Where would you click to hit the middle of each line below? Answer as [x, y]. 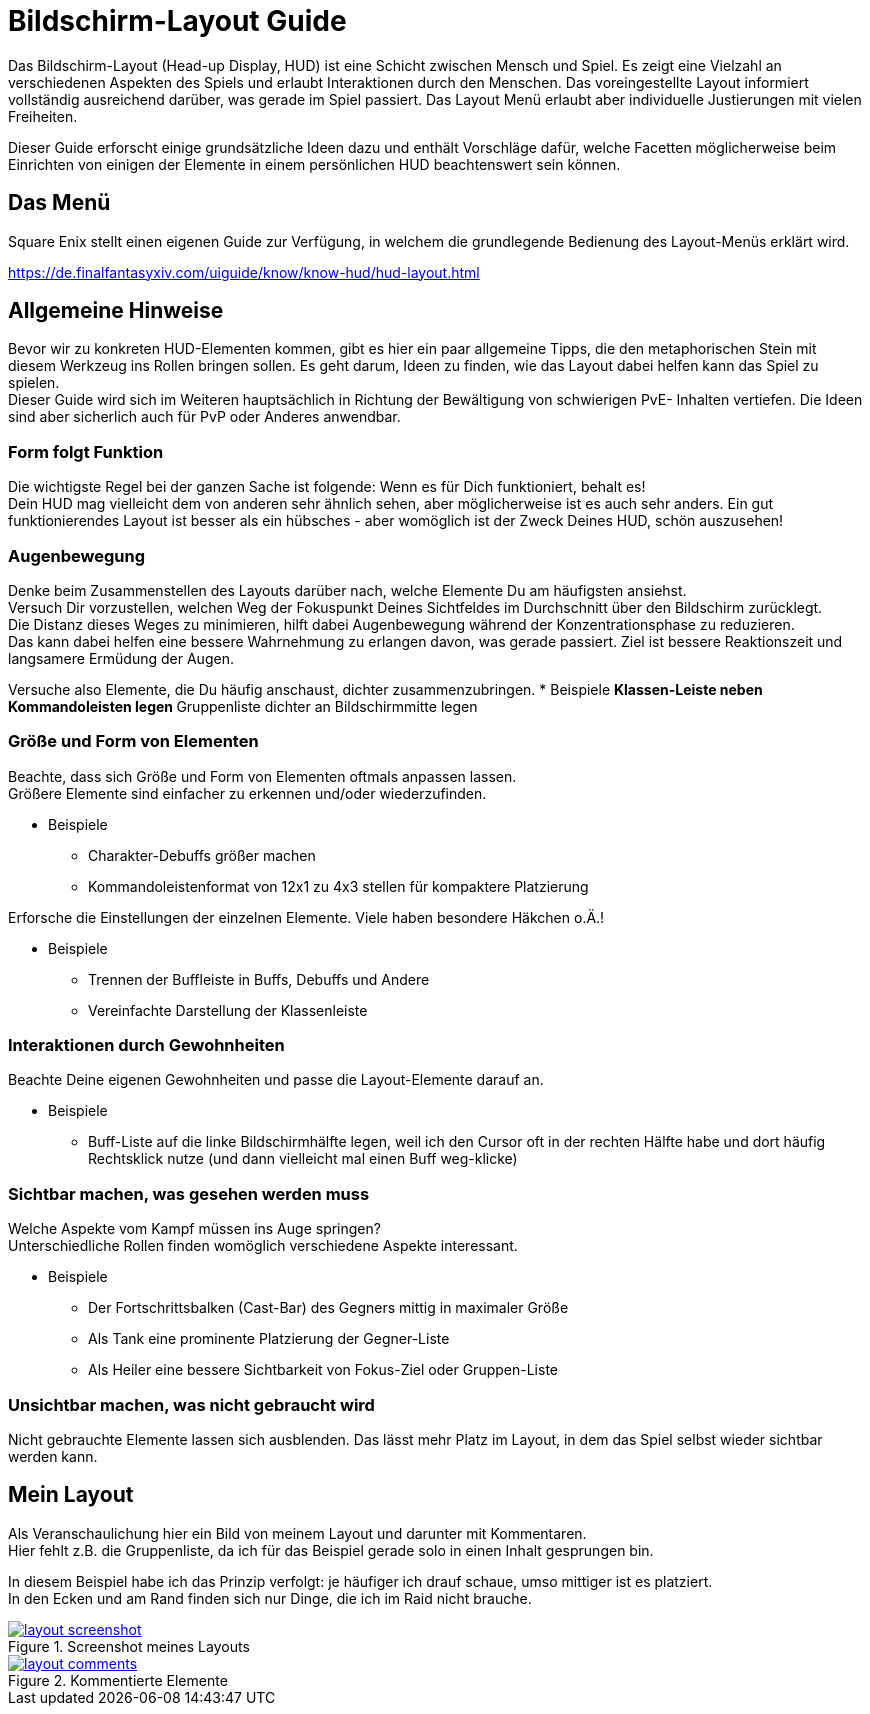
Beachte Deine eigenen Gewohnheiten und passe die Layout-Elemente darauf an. [276, 1080]
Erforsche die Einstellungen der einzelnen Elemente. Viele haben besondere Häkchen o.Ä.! [306, 917]
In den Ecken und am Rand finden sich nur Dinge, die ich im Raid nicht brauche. [270, 1598]
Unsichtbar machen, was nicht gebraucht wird [191, 1404]
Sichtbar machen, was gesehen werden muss [189, 1193]
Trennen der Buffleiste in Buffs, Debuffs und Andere [259, 979]
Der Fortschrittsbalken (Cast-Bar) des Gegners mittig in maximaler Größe [328, 1308]
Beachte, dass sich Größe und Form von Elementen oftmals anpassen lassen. [262, 776]
